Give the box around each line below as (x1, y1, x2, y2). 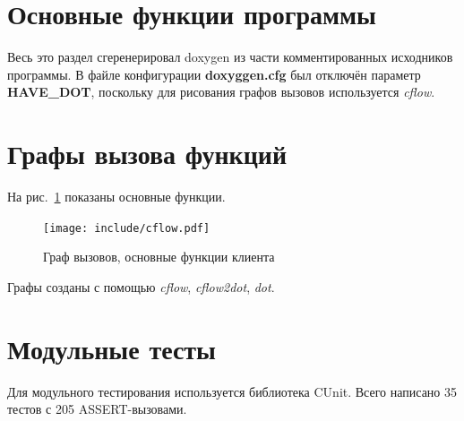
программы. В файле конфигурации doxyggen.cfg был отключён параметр (7, 64, 421, 83)
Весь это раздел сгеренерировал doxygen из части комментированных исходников (7, 47, 453, 66)
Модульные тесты (7, 330, 216, 366)
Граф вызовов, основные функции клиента (43, 247, 275, 266)
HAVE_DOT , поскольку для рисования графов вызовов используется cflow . (7, 82, 435, 101)
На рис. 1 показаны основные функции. (7, 187, 226, 206)
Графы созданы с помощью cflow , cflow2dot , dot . (7, 277, 275, 296)
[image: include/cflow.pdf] (43, 221, 211, 235)
